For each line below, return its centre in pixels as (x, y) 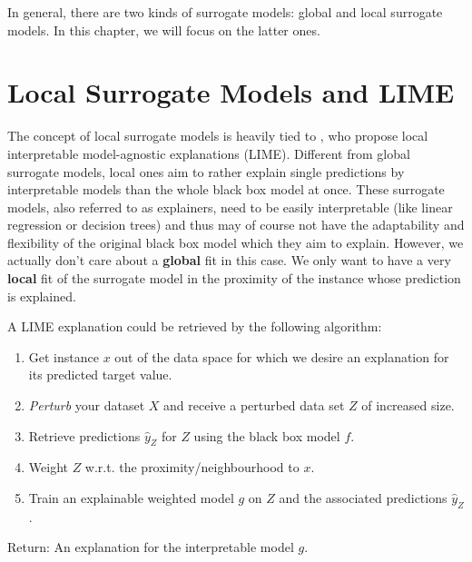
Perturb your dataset (87, 405)
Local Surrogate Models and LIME (231, 92)
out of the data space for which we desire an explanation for (282, 356)
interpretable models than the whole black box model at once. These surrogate (226, 189)
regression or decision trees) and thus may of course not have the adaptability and (236, 225)
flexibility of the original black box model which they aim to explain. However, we (236, 242)
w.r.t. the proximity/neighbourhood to (192, 467)
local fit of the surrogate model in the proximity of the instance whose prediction (234, 278)
